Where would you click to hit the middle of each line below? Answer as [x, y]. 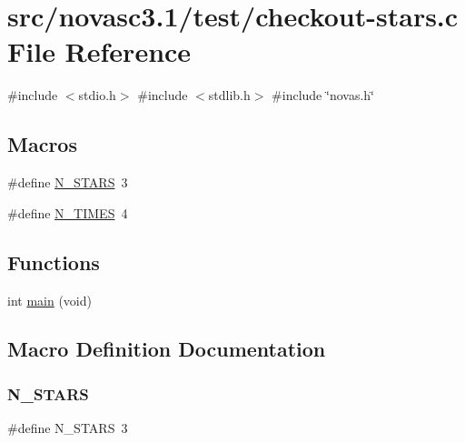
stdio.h [97, 95]
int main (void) [49, 300]
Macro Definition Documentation [167, 349]
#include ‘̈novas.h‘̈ [323, 95]
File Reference [99, 51]
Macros [42, 144]
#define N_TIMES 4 [68, 212]
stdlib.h [229, 95]
